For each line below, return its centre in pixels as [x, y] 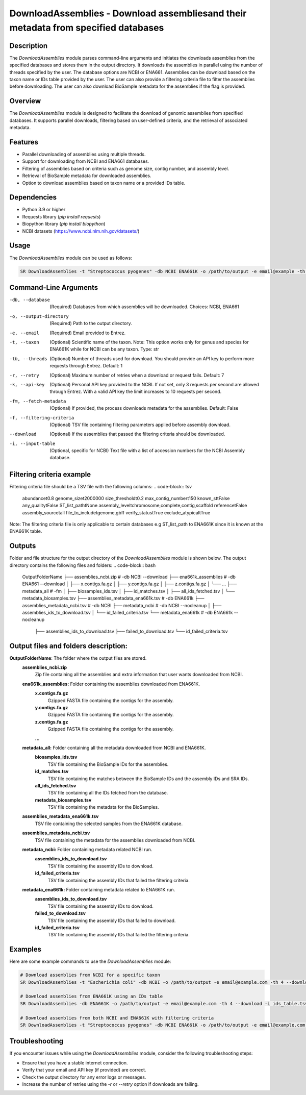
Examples [25, 949]
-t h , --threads [29, 359]
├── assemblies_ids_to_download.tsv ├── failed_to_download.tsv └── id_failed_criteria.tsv [131, 631]
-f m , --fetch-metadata [38, 401]
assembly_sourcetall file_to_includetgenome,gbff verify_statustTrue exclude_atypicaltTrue [116, 512]
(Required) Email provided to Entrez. [88, 333]
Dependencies [33, 197]
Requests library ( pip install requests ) [61, 216]
